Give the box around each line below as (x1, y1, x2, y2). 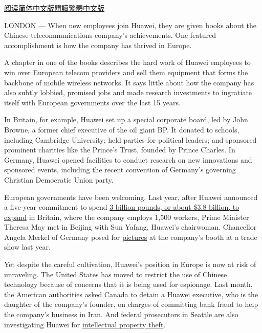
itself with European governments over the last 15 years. (4, 97, 181, 107)
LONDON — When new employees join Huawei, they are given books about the (4, 19, 256, 30)
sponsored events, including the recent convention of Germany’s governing (4, 164, 236, 175)
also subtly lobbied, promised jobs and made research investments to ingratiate (4, 87, 252, 98)
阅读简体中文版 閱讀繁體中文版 (4, 3, 104, 13)
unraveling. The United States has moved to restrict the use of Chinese (4, 269, 227, 279)
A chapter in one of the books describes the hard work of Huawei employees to (4, 57, 251, 68)
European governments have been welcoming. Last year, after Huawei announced (4, 191, 258, 202)
